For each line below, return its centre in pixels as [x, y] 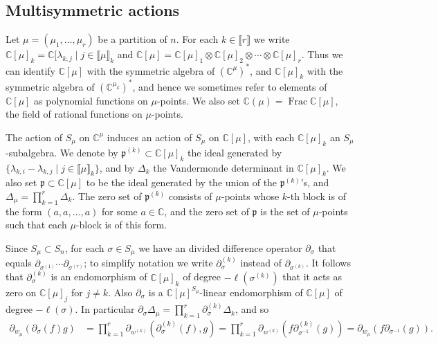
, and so [252, 309]
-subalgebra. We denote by [62, 152]
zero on [21, 292]
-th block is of [317, 196]
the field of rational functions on [74, 114]
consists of [190, 196]
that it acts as [312, 277]
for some [119, 211]
